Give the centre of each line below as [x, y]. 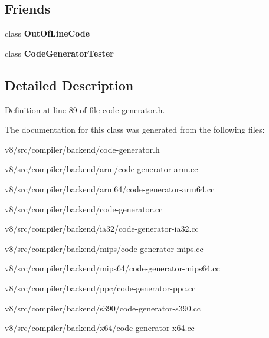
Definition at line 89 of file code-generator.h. [85, 109]
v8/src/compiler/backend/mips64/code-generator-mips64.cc [112, 268]
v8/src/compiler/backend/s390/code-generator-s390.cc [103, 308]
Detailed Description [69, 85]
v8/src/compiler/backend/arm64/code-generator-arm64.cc [110, 188]
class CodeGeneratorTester [59, 53]
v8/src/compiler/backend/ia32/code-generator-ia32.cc [102, 229]
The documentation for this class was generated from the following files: [135, 129]
